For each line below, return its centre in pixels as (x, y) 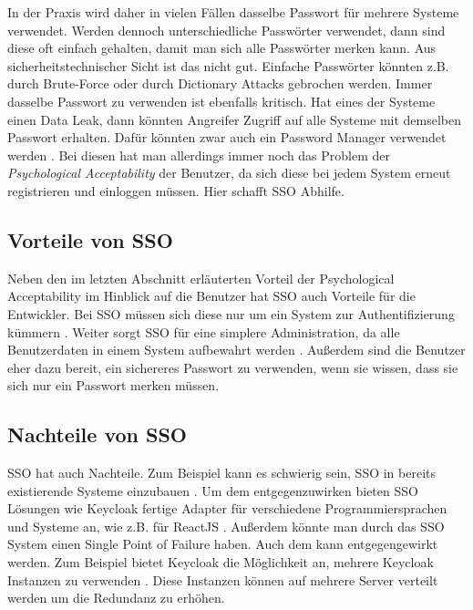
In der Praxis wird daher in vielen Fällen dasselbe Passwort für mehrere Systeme (233, 12)
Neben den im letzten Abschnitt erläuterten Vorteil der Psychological (201, 278)
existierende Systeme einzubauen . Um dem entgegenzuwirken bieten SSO (213, 490)
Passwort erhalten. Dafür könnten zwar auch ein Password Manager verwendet (227, 137)
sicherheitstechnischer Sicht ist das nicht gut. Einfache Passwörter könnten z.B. (228, 65)
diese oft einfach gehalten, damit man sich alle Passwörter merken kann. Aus (222, 48)
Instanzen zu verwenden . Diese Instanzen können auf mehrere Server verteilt (223, 579)
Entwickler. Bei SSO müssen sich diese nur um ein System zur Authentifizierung (231, 313)
